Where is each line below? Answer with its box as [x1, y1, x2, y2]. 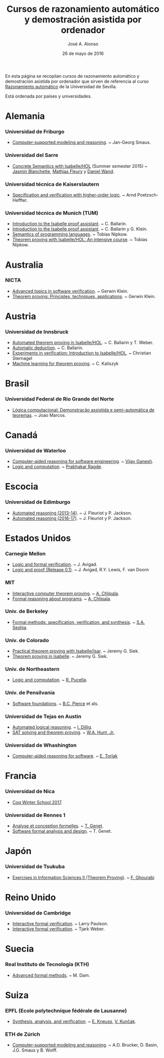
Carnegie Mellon [5, 550, 46, 557]
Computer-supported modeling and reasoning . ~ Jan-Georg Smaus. [12, 140, 151, 146]
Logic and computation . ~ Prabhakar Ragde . [12, 464, 103, 470]
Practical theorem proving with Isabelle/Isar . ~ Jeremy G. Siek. [12, 648, 139, 654]
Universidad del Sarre [5, 152, 58, 159]
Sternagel [12, 355, 33, 361]
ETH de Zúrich [5, 1031, 41, 1038]
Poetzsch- [137, 192, 159, 198]
